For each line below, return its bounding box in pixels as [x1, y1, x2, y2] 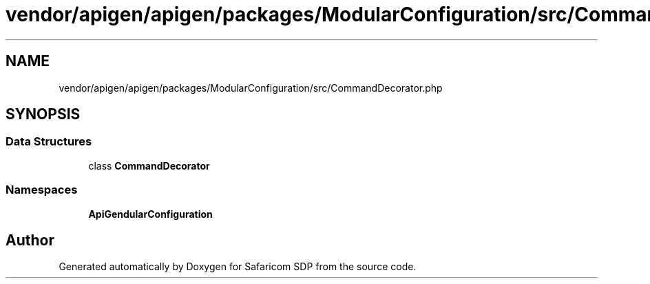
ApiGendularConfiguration [88, 207, 213, 220]
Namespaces [6, 183, 78, 197]
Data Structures [6, 134, 92, 149]
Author [6, 231, 54, 249]
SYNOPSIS [6, 105, 81, 123]
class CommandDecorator [88, 159, 210, 172]
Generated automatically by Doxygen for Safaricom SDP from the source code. [59, 261, 417, 273]
